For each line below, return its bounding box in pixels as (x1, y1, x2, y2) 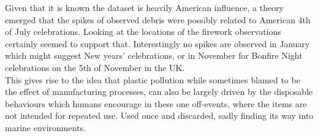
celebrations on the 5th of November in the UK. (5, 61, 185, 74)
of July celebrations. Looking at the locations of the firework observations (5, 25, 281, 38)
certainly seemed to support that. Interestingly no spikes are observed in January (5, 37, 310, 50)
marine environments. (5, 121, 86, 134)
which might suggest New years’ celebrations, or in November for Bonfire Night (5, 49, 303, 62)
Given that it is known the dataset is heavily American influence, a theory (5, 1, 284, 13)
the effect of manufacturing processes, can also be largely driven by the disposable (5, 85, 313, 98)
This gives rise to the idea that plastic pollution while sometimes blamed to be (5, 73, 300, 86)
